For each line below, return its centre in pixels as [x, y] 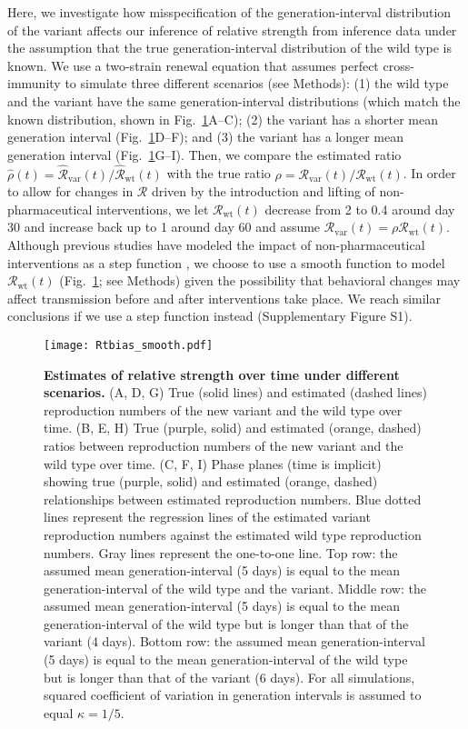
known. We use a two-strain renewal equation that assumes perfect [193, 65]
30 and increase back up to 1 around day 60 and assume [164, 227]
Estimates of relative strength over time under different [222, 374]
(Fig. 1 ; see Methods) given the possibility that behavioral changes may [260, 280]
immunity [34, 83]
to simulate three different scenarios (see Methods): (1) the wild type [257, 83]
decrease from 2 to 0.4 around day [360, 209]
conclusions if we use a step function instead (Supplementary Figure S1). [210, 316]
